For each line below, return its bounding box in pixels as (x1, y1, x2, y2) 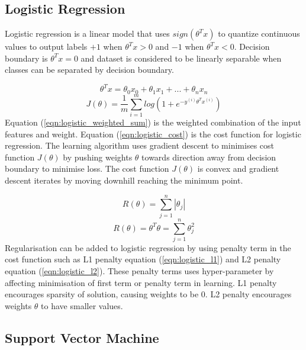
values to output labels (5, 40, 88, 53)
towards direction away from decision (141, 150, 276, 163)
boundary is (5, 52, 48, 64)
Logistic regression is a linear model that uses (5, 27, 170, 40)
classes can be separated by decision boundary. (5, 63, 174, 76)
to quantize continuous (218, 27, 300, 40)
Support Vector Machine (5, 328, 159, 346)
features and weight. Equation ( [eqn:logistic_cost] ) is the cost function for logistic (5, 127, 301, 140)
